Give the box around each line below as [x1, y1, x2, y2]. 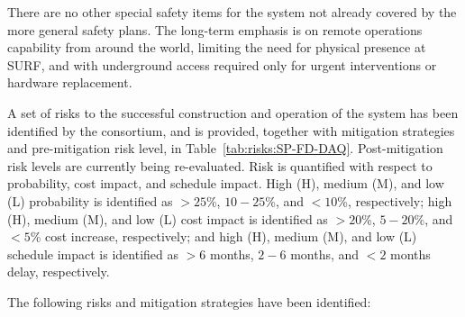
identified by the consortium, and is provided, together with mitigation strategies [7, 121, 455, 140]
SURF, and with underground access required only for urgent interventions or [7, 55, 437, 74]
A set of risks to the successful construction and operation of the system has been [7, 103, 459, 122]
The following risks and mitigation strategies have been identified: [7, 292, 371, 311]
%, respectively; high [337, 191, 452, 210]
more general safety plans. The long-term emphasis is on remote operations [7, 20, 423, 39]
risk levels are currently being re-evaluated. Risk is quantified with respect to [7, 156, 433, 175]
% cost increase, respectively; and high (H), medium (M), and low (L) [30, 227, 417, 246]
